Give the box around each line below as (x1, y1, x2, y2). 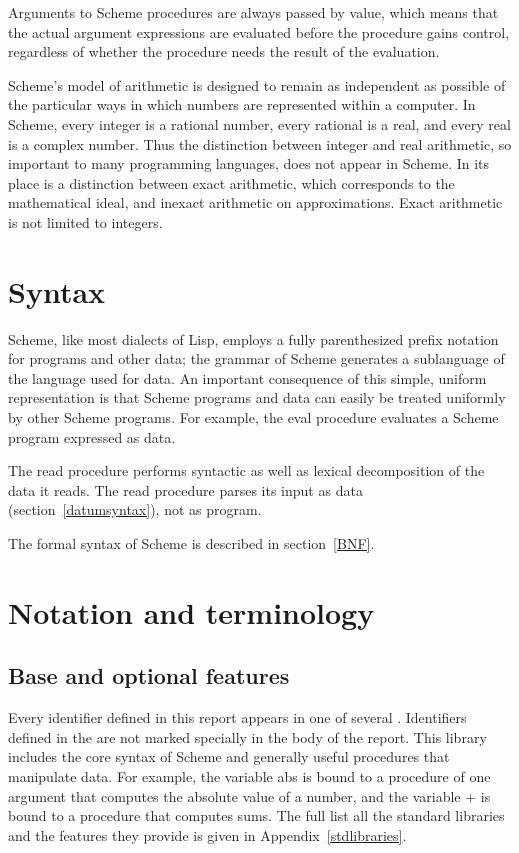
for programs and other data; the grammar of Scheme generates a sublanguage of (8, 348, 505, 369)
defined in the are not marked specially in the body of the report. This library (8, 726, 487, 747)
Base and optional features (8, 660, 290, 691)
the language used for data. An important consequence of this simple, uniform (8, 367, 487, 388)
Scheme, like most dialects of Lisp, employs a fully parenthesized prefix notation (8, 328, 499, 349)
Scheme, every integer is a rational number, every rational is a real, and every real (8, 113, 511, 134)
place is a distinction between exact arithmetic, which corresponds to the (8, 172, 455, 193)
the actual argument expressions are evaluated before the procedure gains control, (8, 21, 510, 42)
